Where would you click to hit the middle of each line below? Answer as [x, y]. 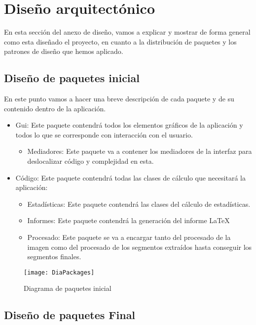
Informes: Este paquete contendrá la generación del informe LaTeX [128, 220]
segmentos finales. [54, 256]
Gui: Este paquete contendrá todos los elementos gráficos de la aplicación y [129, 125]
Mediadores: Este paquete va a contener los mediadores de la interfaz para [140, 151]
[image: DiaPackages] [59, 272]
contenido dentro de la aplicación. [55, 108]
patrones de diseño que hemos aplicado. [64, 51]
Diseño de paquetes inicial [72, 78]
